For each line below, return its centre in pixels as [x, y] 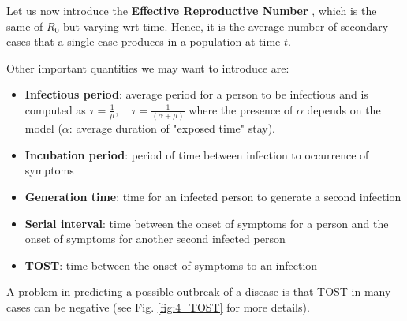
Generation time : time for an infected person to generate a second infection [213, 197]
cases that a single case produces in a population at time [144, 41]
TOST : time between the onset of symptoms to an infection [171, 265]
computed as [55, 109]
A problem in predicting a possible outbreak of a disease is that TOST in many [199, 291]
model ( [43, 128]
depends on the [344, 109]
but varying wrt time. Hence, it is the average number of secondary [226, 26]
